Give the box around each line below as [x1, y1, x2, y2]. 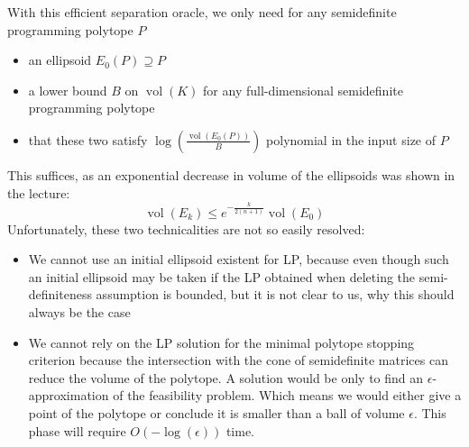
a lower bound [28, 80, 107, 99]
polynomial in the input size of [266, 130, 437, 149]
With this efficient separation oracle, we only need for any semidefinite [7, 3, 397, 21]
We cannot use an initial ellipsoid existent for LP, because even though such [28, 250, 449, 269]
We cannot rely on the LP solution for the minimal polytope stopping [28, 333, 415, 351]
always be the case [28, 303, 131, 322]
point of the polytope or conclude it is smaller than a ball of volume [28, 404, 405, 422]
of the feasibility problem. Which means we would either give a [113, 386, 462, 405]
